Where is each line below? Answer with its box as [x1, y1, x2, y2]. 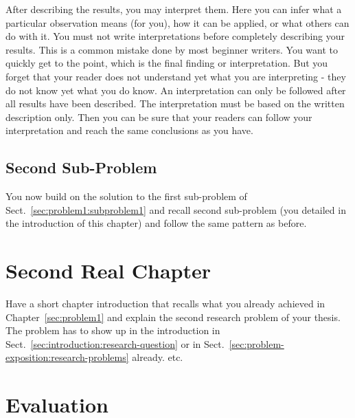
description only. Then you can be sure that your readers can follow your [5, 109, 312, 124]
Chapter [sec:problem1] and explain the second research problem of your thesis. [5, 309, 341, 324]
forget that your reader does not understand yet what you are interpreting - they [5, 69, 346, 83]
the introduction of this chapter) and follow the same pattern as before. [5, 216, 307, 230]
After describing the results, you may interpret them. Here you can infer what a [5, 2, 342, 16]
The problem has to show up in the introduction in [5, 323, 220, 338]
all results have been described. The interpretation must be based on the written [5, 96, 345, 111]
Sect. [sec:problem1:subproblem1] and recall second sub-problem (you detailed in [5, 202, 346, 217]
